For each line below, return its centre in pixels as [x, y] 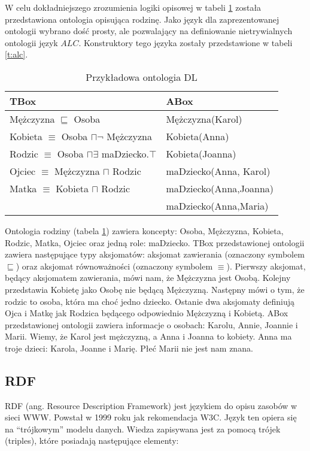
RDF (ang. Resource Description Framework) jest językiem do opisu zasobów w [151, 405]
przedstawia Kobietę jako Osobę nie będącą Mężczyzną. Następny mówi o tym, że [155, 289]
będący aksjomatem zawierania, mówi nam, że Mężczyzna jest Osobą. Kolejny [148, 278]
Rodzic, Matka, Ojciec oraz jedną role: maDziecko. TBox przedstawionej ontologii [155, 242]
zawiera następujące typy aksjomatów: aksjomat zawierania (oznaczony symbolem [155, 254]
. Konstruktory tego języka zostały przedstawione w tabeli [186, 42]
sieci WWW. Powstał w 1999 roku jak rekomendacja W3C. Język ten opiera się [151, 417]
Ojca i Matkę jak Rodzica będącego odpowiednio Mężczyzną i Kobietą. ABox [147, 313]
